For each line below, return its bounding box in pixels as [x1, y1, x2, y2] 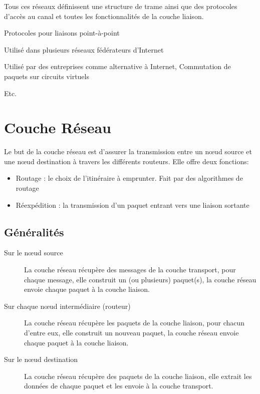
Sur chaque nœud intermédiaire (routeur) [4, 300, 131, 311]
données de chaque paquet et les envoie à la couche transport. [24, 380, 213, 391]
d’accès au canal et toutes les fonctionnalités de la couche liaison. [4, 11, 204, 21]
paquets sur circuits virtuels [4, 71, 89, 81]
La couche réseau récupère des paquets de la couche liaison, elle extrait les [24, 370, 252, 381]
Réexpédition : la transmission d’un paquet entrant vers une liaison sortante [16, 199, 249, 210]
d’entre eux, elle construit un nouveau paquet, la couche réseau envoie [24, 327, 239, 338]
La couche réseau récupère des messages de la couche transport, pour [24, 264, 236, 275]
